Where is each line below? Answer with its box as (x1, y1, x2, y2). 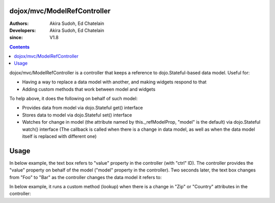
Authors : (9, 20, 29, 26)
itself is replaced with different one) (22, 133, 97, 139)
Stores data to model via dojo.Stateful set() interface (22, 112, 132, 118)
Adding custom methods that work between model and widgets (22, 86, 155, 92)
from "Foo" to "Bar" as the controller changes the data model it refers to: (9, 174, 162, 180)
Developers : (9, 27, 36, 33)
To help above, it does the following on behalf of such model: (9, 96, 138, 102)
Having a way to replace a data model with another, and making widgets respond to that (22, 79, 207, 85)
